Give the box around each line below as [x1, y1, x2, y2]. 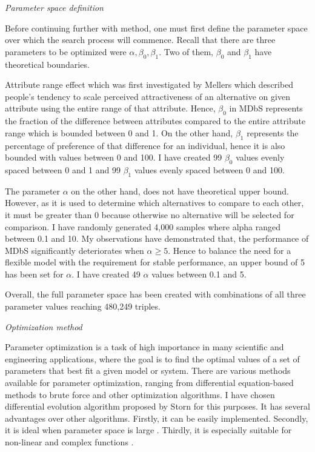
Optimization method [5, 320, 82, 333]
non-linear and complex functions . [5, 436, 134, 448]
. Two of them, [159, 45, 214, 58]
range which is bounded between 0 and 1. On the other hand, [5, 126, 233, 139]
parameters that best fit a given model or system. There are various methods [5, 364, 291, 377]
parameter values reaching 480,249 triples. [5, 300, 161, 313]
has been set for [5, 267, 64, 280]
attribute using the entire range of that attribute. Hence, [5, 102, 216, 115]
